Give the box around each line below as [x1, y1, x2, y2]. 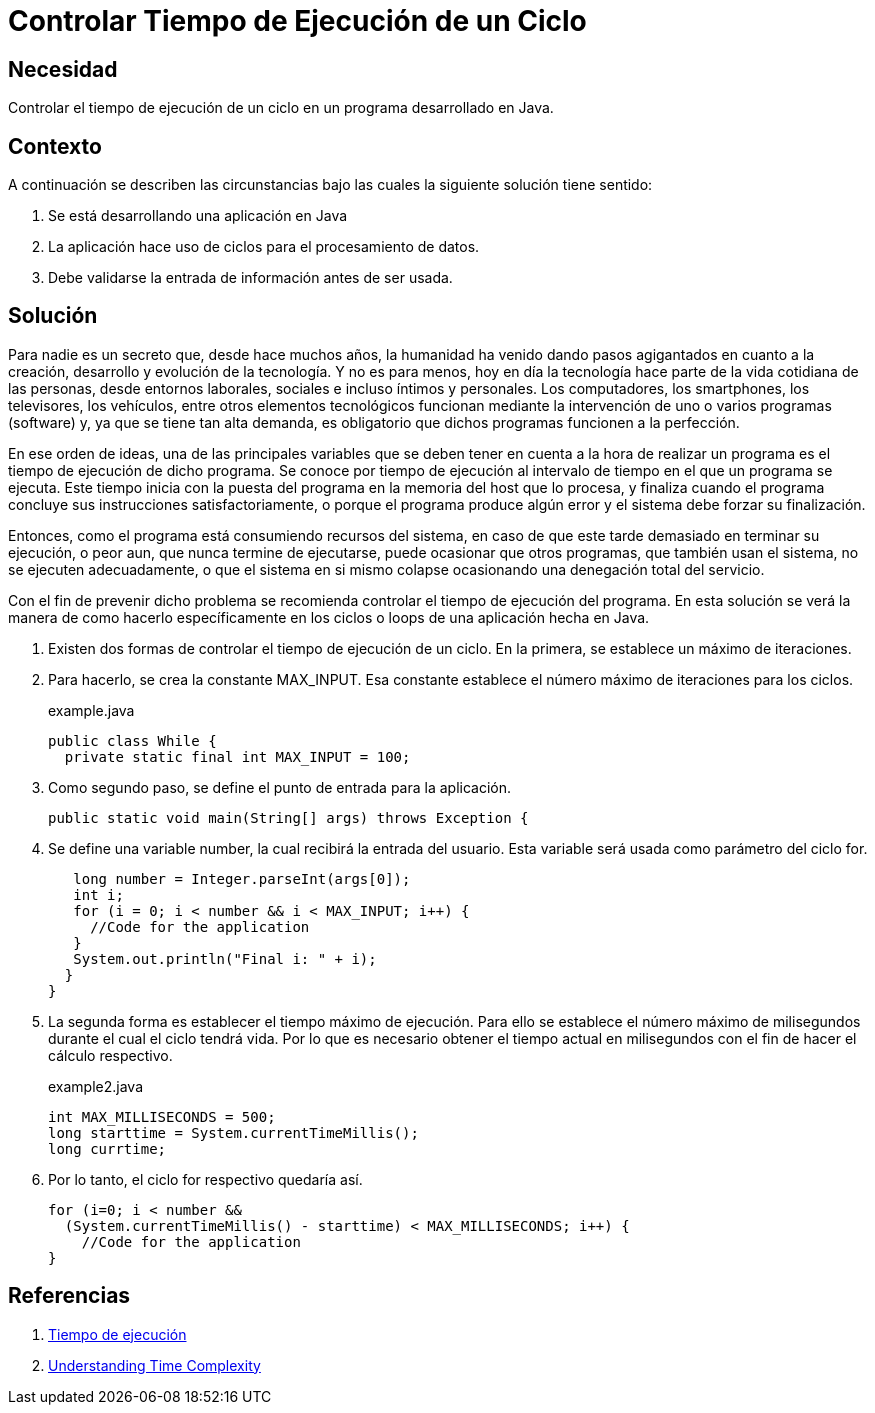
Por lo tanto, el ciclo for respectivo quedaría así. [48, 1170, 363, 1188]
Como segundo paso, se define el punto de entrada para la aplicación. [48, 778, 512, 796]
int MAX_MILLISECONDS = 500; [48, 1108, 276, 1125]
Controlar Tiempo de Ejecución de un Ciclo [8, 4, 587, 38]
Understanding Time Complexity [48, 1356, 261, 1374]
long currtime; [48, 1140, 167, 1157]
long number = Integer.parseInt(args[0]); [73, 870, 411, 887]
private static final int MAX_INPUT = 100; [64, 748, 411, 765]
